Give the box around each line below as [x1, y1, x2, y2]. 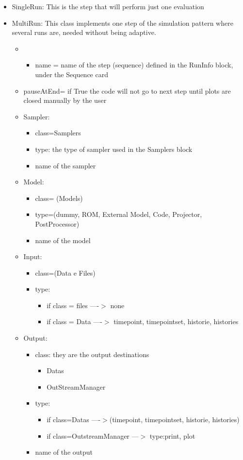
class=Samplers [35, 128, 81, 138]
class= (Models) [35, 193, 83, 203]
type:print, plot [149, 430, 195, 441]
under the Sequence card [35, 69, 108, 79]
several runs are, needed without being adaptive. [12, 27, 156, 37]
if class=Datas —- [47, 414, 101, 425]
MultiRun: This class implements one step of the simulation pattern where [12, 17, 233, 28]
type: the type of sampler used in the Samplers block [35, 144, 193, 154]
